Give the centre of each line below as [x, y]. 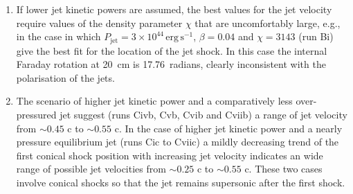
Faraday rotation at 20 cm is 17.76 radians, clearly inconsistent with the [171, 64]
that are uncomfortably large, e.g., [268, 23]
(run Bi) [316, 36]
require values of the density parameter [99, 23]
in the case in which [58, 36]
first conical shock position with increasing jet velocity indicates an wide [170, 155]
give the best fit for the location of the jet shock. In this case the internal [172, 50]
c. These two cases [283, 169]
